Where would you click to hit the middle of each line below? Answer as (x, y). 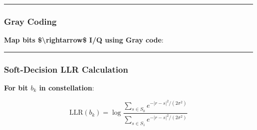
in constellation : (67, 88)
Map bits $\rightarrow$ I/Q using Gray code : (84, 40)
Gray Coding (30, 21)
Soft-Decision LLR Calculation (66, 69)
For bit (16, 88)
